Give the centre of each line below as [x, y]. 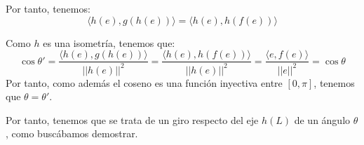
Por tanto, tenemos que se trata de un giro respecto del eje [132, 119]
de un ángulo [322, 119]
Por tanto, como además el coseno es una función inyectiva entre [144, 82]
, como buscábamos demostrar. [72, 133]
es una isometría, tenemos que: [109, 42]
